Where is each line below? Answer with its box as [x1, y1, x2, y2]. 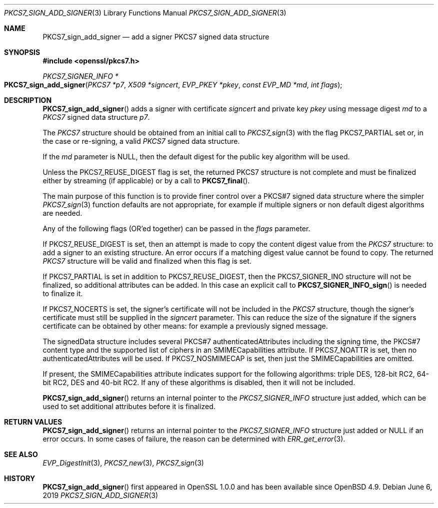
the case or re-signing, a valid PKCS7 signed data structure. [42, 137, 240, 145]
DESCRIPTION [4, 96, 52, 104]
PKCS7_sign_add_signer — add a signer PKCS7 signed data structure [42, 32, 269, 41]
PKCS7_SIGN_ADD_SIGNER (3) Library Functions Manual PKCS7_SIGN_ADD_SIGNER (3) [4, 8, 286, 17]
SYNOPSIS [4, 48, 40, 56]
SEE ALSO [4, 450, 38, 459]
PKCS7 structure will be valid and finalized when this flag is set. [42, 257, 251, 265]
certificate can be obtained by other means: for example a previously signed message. [42, 322, 328, 330]
